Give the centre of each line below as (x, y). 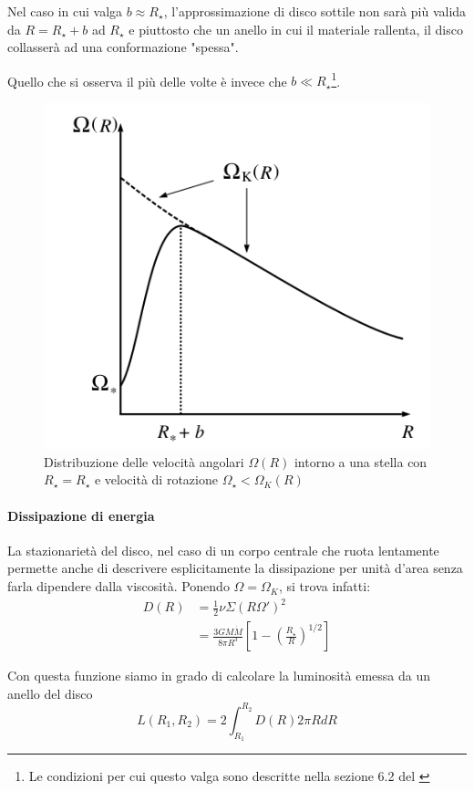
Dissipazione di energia (81, 515)
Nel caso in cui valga (65, 11)
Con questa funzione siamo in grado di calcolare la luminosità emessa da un (219, 676)
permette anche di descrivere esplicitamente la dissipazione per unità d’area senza (235, 568)
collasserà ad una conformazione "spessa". (123, 47)
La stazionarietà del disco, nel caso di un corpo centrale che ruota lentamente (223, 550)
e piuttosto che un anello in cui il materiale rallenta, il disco (296, 29)
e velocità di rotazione (156, 479)
